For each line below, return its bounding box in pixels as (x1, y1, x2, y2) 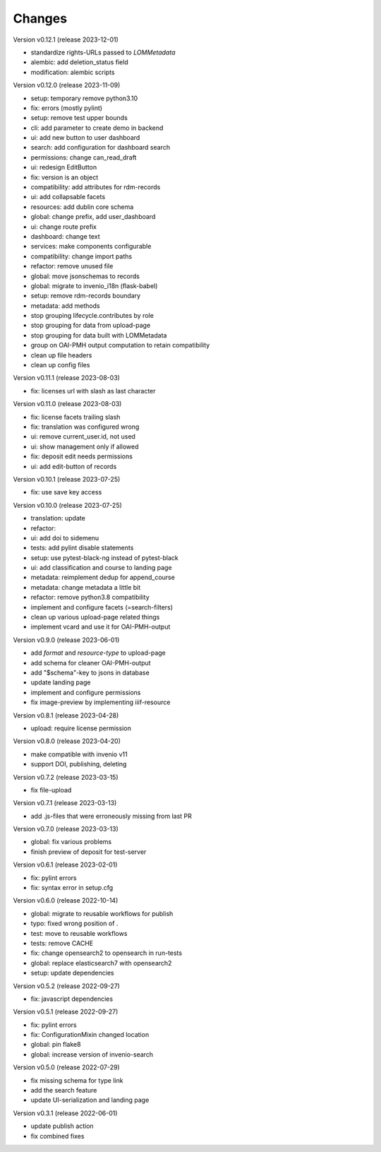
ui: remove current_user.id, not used (30, 432, 135, 441)
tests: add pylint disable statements (30, 544, 134, 552)
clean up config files (30, 361, 90, 369)
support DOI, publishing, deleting (30, 760, 127, 768)
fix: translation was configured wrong (30, 422, 140, 431)
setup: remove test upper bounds (30, 114, 128, 122)
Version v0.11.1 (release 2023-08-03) (13, 374, 120, 382)
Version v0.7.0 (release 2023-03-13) (13, 825, 119, 833)
